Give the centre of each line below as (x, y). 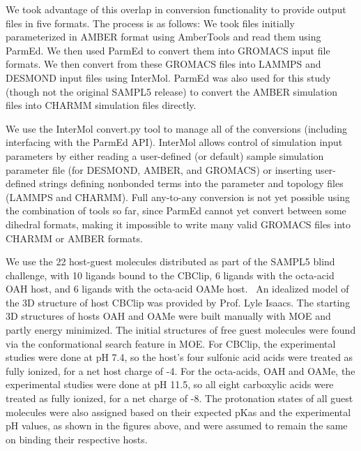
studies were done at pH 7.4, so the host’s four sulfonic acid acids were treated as (179, 357)
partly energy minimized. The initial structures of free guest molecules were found (181, 330)
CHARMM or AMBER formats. (74, 238)
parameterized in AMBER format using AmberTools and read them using (163, 37)
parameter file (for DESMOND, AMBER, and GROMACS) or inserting (159, 169)
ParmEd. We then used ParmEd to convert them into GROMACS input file (168, 50)
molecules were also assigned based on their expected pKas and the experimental (178, 412)
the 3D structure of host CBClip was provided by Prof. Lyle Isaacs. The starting (178, 302)
